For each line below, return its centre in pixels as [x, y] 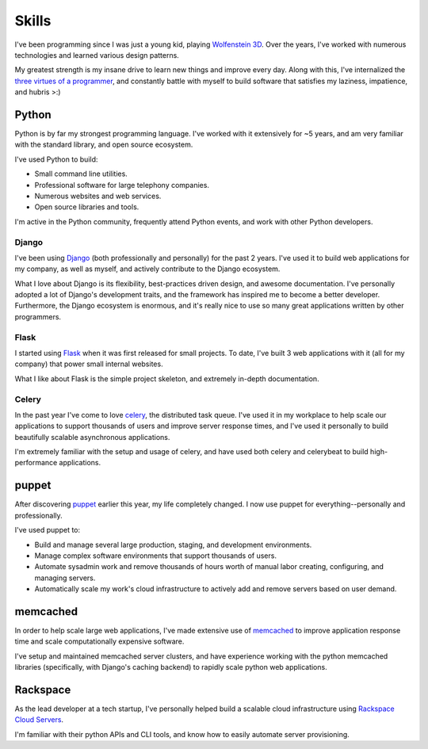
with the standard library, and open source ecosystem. [104, 145]
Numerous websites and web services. [98, 196]
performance [36, 463]
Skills [33, 21]
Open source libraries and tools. [87, 207]
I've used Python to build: [56, 159]
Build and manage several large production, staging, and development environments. [173, 545]
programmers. [38, 316]
